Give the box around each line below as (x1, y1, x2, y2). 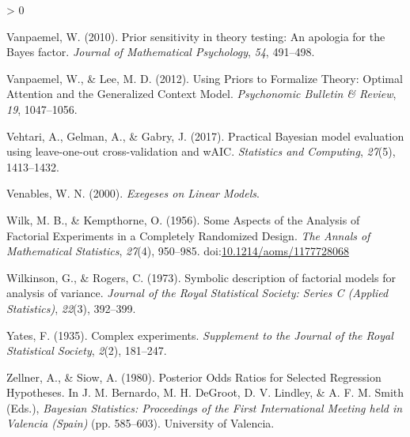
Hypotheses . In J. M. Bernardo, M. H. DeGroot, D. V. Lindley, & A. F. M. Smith (6, 384, 404, 401)
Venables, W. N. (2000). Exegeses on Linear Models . (6, 185, 260, 202)
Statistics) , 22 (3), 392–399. (6, 299, 136, 316)
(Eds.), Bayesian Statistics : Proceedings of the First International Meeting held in (6, 399, 403, 416)
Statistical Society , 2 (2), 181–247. (6, 342, 167, 359)
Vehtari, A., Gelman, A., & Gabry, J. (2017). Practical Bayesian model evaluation (6, 127, 404, 144)
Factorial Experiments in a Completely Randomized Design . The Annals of (6, 227, 370, 243)
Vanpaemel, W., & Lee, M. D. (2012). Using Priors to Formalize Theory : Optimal (6, 70, 403, 86)
